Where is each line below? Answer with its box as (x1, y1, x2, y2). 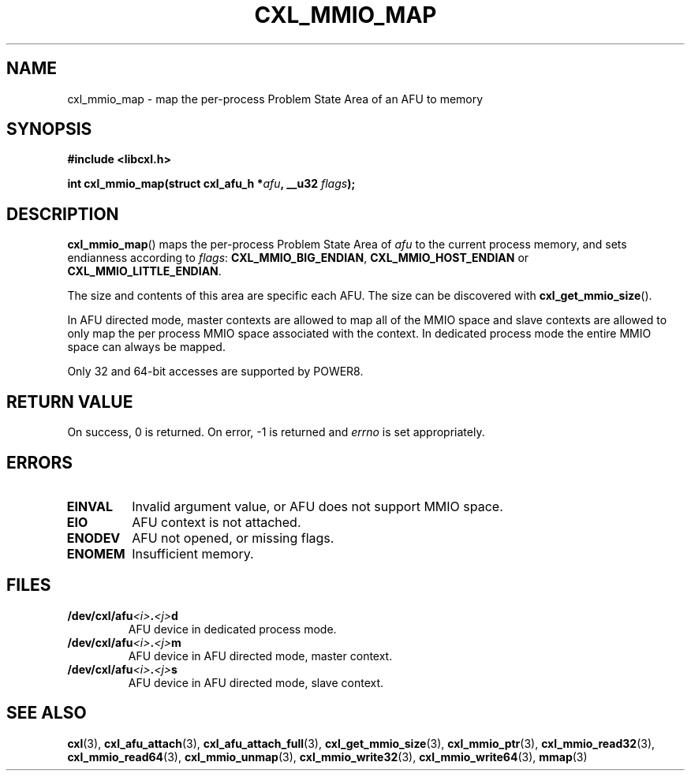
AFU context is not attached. (132, 514, 301, 530)
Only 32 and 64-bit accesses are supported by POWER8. (67, 364, 364, 379)
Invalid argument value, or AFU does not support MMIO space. (132, 498, 503, 514)
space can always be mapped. (67, 340, 226, 354)
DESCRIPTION (6, 204, 119, 224)
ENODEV (66, 529, 121, 546)
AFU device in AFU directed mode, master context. (128, 648, 393, 663)
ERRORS (6, 452, 73, 473)
